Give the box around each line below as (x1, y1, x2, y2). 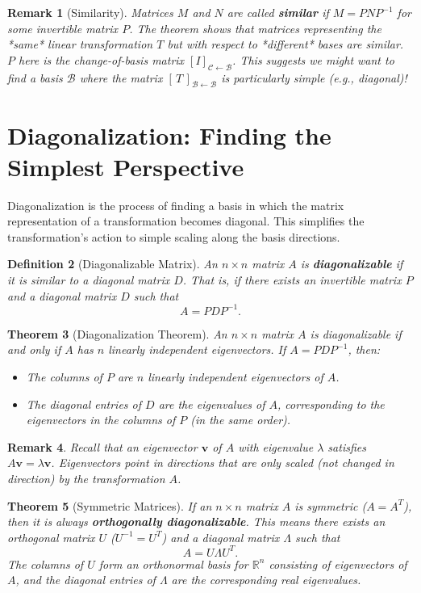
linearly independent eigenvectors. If (108, 341, 286, 358)
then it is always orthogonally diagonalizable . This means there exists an (7, 513, 386, 530)
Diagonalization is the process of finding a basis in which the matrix (7, 196, 344, 213)
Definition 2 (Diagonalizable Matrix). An (7, 255, 218, 272)
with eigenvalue (238, 438, 314, 455)
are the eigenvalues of (158, 395, 265, 412)
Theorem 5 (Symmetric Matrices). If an (7, 497, 212, 514)
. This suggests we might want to (232, 51, 394, 68)
